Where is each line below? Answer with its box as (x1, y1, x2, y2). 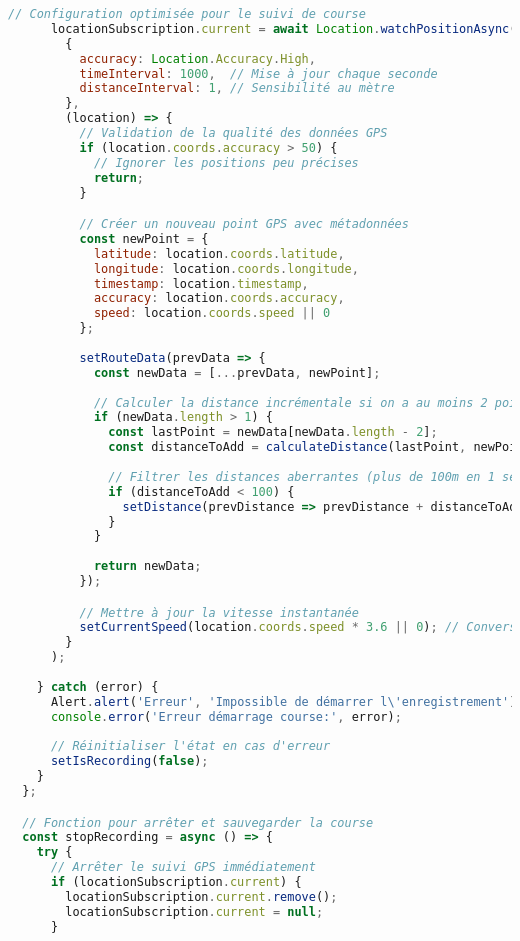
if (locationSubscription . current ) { (50, 875, 302, 890)
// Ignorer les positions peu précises (93, 155, 359, 170)
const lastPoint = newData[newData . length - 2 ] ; (108, 425, 438, 440)
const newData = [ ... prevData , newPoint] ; (93, 365, 381, 380)
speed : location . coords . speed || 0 (93, 306, 331, 321)
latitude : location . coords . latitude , (93, 246, 345, 261)
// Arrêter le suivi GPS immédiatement (50, 860, 316, 875)
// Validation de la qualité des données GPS (79, 126, 388, 140)
